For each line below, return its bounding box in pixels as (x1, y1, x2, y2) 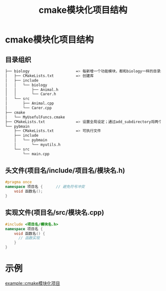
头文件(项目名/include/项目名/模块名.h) (5, 166, 125, 175)
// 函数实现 (18, 236, 40, 241)
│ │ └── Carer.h (5, 92, 56, 97)
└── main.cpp (23, 151, 50, 156)
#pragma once (5, 180, 32, 185)
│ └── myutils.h (14, 142, 61, 147)
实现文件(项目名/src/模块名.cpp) (5, 208, 105, 217)
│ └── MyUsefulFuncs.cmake (5, 115, 65, 120)
